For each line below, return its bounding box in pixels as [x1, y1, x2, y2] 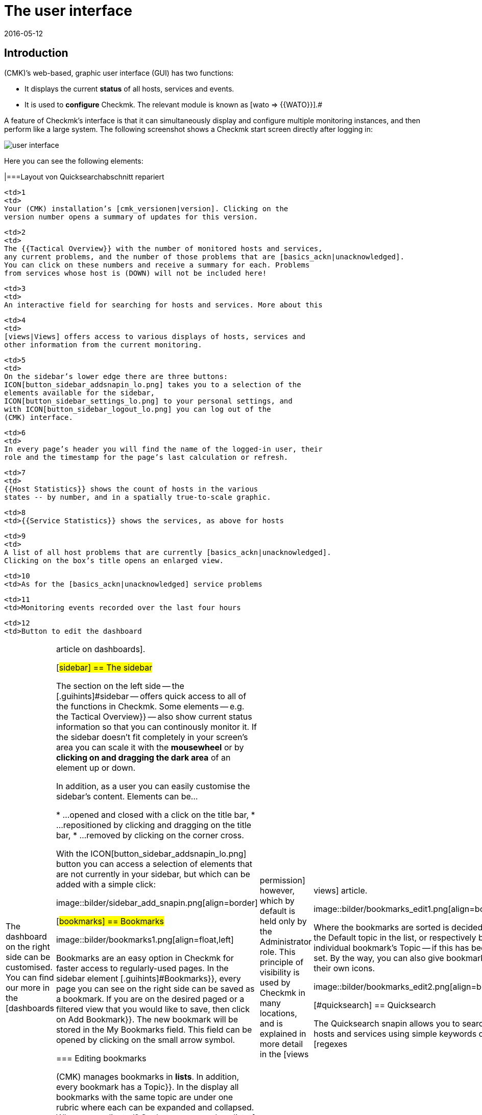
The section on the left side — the [56, 680, 184, 691]
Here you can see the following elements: [4, 156, 143, 165]
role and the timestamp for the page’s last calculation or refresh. [4, 453, 288, 461]
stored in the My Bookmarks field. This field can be [56, 1024, 252, 1035]
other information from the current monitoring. [4, 340, 202, 349]
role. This [259, 946, 296, 957]
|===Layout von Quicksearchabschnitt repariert [4, 172, 164, 181]
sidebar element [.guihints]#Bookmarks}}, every [56, 973, 241, 984]
